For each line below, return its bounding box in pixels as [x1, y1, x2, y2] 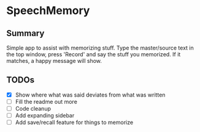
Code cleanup [15, 105, 51, 112]
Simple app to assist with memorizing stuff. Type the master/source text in [6, 44, 194, 51]
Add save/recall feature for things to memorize [15, 119, 134, 126]
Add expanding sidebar [15, 112, 75, 119]
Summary [6, 28, 45, 38]
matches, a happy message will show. [6, 57, 102, 64]
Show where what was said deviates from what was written [15, 91, 166, 98]
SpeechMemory [6, 4, 90, 18]
